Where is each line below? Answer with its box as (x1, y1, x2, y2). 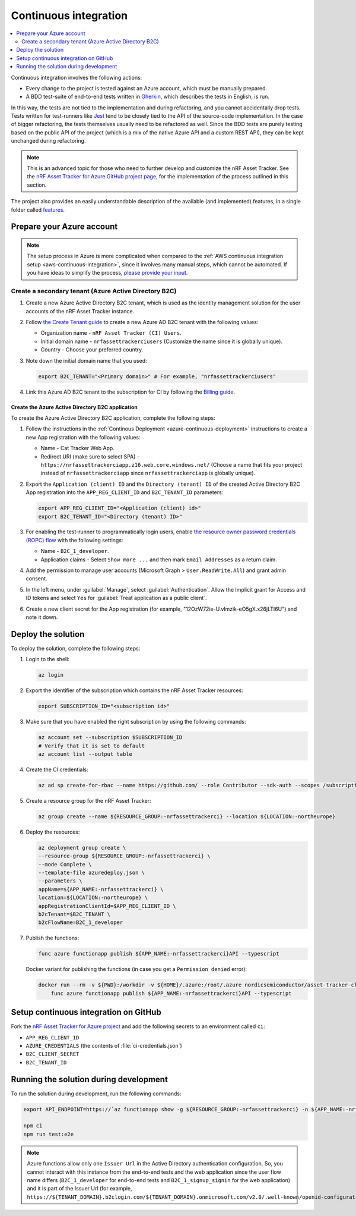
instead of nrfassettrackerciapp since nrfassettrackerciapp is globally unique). (40, 470, 256, 477)
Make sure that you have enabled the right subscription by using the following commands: (26, 718, 246, 725)
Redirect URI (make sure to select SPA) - (40, 453, 139, 460)
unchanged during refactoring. (11, 137, 86, 144)
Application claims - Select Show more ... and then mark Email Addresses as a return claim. (40, 556, 277, 563)
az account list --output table (38, 751, 133, 758)
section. (27, 181, 47, 188)
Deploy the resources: (26, 828, 80, 835)
